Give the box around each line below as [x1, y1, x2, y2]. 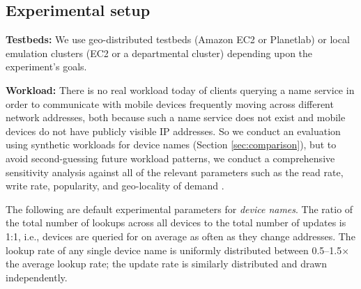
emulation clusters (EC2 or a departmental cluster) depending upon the [6, 45, 313, 60]
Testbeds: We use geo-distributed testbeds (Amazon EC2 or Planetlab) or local [6, 32, 350, 47]
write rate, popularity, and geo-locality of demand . [6, 178, 224, 193]
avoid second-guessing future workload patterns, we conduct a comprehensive [6, 150, 335, 165]
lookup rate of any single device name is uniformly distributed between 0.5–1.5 [6, 242, 342, 257]
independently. [6, 270, 68, 284]
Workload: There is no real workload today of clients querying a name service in [6, 82, 355, 97]
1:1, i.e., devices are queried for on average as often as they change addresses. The [6, 228, 355, 243]
